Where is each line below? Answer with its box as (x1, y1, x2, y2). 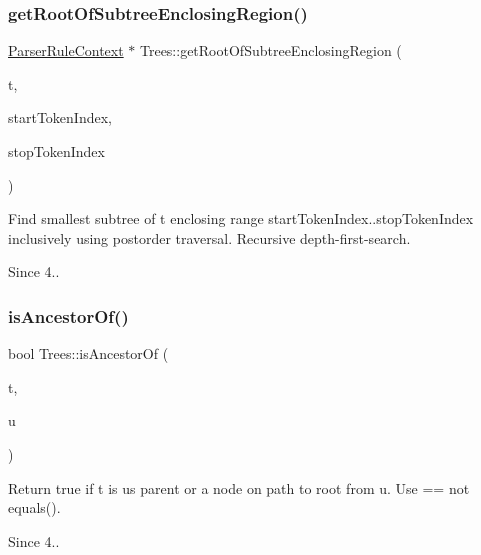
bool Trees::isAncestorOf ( (8, 343, 169, 364)
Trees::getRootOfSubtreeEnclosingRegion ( (139, 40, 402, 61)
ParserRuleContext (8, 40, 124, 61)
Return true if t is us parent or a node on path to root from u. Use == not (8, 477, 470, 498)
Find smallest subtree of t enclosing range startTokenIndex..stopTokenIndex (8, 208, 474, 229)
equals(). (8, 497, 61, 518)
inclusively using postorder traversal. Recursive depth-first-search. (8, 227, 411, 248)
